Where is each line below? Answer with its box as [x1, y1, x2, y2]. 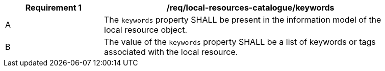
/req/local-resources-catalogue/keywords [166, 3, 335, 13]
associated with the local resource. [104, 47, 238, 57]
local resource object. [104, 25, 188, 35]
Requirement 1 [25, 3, 82, 13]
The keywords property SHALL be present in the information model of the [104, 15, 381, 25]
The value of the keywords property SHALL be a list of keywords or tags [104, 37, 376, 47]
